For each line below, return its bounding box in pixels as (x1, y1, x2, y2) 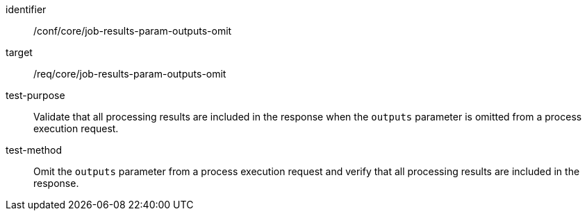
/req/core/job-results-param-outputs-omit (33, 68, 226, 80)
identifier (6, 3, 47, 15)
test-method (6, 144, 62, 156)
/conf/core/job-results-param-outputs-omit (33, 25, 232, 37)
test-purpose (6, 89, 65, 101)
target (6, 46, 33, 58)
